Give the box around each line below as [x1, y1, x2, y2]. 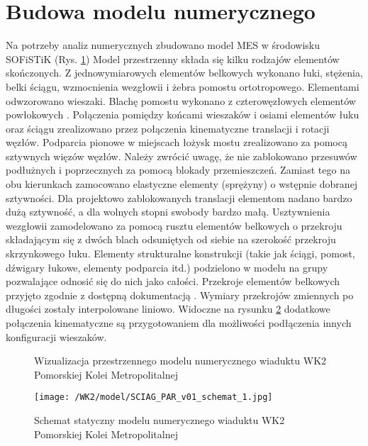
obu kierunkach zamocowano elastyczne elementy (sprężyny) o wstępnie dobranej [6, 177, 358, 191]
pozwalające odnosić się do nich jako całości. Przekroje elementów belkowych [6, 274, 340, 289]
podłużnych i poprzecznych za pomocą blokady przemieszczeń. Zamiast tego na [6, 162, 350, 177]
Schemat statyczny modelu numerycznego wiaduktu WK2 [34, 413, 285, 428]
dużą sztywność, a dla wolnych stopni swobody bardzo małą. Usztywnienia [6, 204, 330, 219]
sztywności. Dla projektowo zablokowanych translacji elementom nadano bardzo [6, 190, 352, 205]
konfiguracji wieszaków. [6, 329, 107, 344]
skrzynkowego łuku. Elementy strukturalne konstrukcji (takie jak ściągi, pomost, [6, 246, 355, 261]
